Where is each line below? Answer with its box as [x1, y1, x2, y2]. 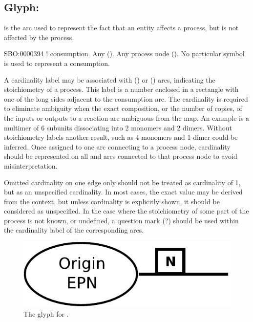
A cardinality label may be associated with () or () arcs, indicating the [4, 74, 215, 85]
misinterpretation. [4, 160, 58, 171]
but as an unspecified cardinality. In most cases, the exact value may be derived [4, 187, 243, 197]
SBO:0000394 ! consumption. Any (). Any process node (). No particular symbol [4, 48, 245, 59]
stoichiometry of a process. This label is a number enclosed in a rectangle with [4, 84, 239, 94]
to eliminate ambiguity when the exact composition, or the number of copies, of [4, 103, 242, 113]
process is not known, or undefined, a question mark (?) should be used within [4, 215, 239, 225]
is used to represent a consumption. [4, 58, 110, 68]
